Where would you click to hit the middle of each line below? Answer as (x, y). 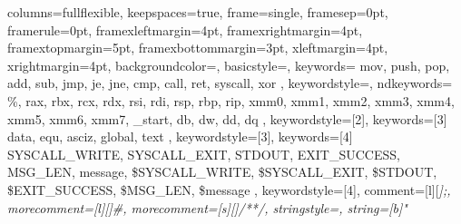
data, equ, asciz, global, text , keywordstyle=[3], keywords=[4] (180, 136)
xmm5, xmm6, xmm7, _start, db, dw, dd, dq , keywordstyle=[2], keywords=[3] (227, 118)
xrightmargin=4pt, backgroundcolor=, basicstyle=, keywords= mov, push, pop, (229, 65)
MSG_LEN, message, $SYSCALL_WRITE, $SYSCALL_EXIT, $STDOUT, (222, 172)
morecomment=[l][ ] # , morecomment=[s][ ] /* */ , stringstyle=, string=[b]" (207, 207)
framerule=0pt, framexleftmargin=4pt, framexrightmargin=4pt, (185, 29)
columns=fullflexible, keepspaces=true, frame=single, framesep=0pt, (198, 12)
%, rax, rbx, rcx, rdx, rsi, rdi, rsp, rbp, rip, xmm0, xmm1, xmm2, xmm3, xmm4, (231, 100)
